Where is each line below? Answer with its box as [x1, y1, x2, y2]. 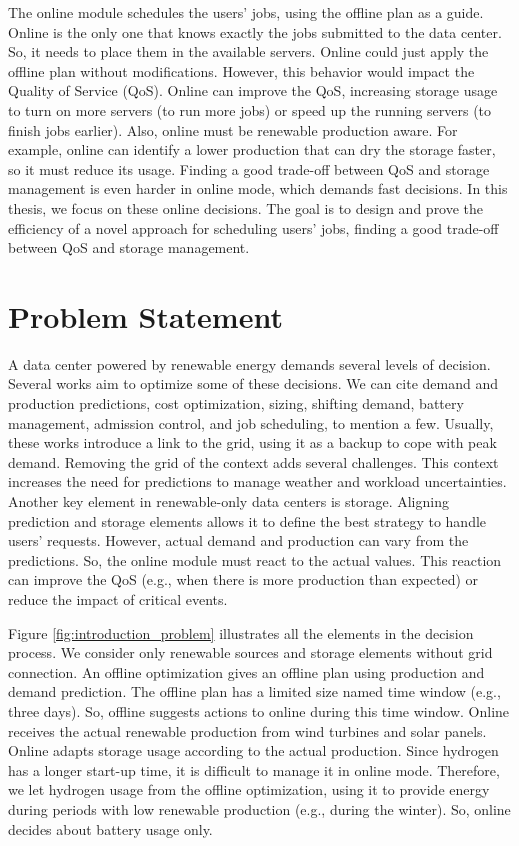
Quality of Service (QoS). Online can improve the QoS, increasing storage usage [8, 80, 498, 101]
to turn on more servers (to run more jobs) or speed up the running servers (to [8, 99, 492, 120]
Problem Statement [8, 295, 283, 336]
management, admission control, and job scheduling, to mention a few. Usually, [8, 412, 494, 433]
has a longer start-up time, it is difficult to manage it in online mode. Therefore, [8, 759, 500, 780]
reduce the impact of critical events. [8, 588, 228, 609]
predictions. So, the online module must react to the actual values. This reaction [8, 549, 502, 570]
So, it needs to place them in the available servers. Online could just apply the [8, 41, 489, 62]
